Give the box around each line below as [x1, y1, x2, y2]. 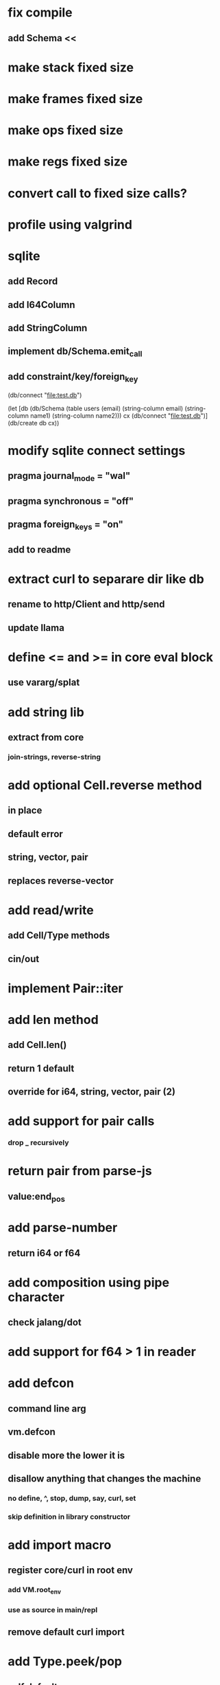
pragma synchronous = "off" [8, 495, 134, 506]
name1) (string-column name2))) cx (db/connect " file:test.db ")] [30, 411, 208, 420]
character [8, 1289, 64, 1305]
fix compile [8, 5, 73, 21]
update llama [8, 622, 64, 634]
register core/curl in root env [8, 1565, 133, 1576]
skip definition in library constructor [8, 1512, 131, 1521]
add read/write [8, 902, 95, 918]
